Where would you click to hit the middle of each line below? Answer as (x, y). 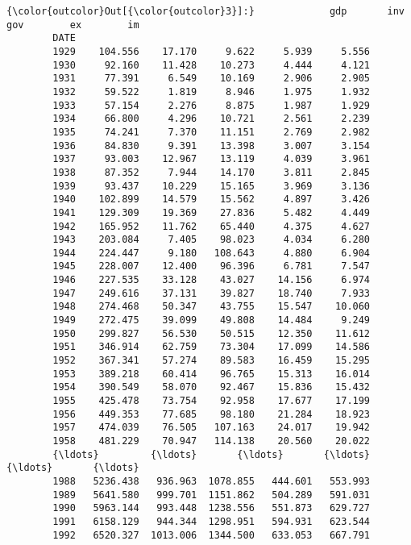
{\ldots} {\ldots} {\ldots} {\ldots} (212, 454)
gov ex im (73, 25)
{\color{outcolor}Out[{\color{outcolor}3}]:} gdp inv (205, 11)
